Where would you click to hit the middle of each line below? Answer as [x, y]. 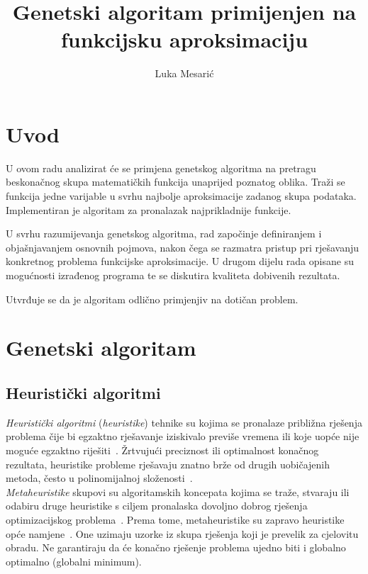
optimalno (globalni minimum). [74, 561]
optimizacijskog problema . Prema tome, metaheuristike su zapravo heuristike [175, 519]
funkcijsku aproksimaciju [184, 39]
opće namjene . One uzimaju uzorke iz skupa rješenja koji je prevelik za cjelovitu [182, 533]
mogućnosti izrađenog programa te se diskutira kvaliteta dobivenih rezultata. [173, 275]
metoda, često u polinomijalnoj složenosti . [99, 478]
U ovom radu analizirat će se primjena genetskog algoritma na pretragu [161, 168]
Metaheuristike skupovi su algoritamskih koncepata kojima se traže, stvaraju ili [178, 491]
